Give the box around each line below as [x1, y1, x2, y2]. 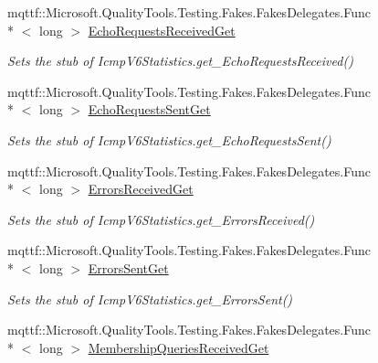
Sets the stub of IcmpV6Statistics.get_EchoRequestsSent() [7, 130, 331, 149]
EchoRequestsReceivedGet [88, 20, 236, 39]
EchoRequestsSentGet [88, 100, 211, 119]
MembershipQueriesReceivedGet [88, 337, 269, 357]
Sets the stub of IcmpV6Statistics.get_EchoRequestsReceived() [7, 51, 353, 70]
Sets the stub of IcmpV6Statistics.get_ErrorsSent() [7, 289, 293, 308]
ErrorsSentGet [88, 258, 169, 277]
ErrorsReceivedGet [88, 179, 194, 198]
